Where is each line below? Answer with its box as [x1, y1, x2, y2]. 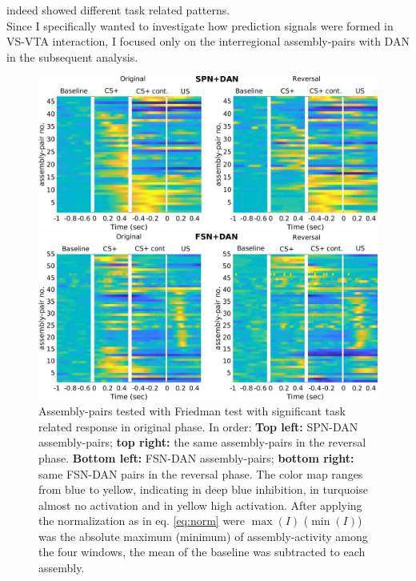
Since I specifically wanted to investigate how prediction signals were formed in [6, 17, 394, 34]
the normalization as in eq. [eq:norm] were [38, 512, 246, 529]
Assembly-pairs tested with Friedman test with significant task [38, 403, 346, 419]
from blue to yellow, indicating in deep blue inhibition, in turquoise [38, 481, 369, 498]
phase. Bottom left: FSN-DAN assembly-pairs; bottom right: [38, 449, 354, 466]
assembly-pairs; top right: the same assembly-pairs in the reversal [38, 434, 366, 451]
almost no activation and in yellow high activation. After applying [38, 496, 362, 513]
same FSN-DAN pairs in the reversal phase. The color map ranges [38, 465, 363, 482]
